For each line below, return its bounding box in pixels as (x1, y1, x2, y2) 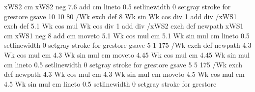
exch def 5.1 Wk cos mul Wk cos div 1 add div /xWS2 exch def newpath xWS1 (4, 21, 244, 31)
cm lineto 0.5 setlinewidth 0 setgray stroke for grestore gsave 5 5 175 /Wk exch (4, 59, 243, 69)
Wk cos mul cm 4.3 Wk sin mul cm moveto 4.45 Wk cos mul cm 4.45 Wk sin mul (4, 49, 250, 60)
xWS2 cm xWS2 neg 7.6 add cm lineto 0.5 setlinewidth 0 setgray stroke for (4, 1, 231, 11)
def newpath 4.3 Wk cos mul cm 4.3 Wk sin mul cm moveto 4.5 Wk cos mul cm (4, 69, 245, 79)
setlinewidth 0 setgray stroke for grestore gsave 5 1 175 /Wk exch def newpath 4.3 (4, 40, 252, 50)
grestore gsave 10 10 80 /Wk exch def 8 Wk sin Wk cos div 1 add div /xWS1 (4, 11, 237, 21)
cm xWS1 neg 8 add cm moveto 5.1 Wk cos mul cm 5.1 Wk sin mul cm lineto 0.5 (4, 30, 250, 40)
